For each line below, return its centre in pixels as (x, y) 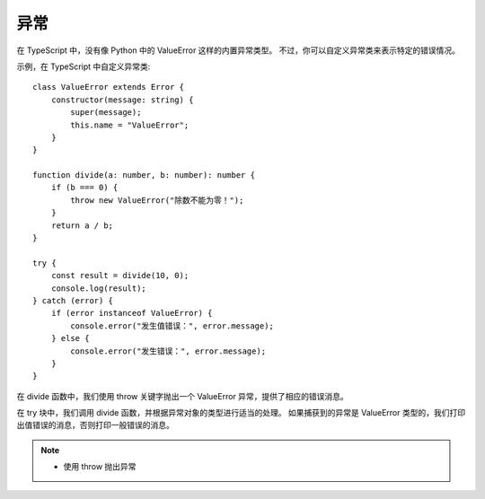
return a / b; (82, 225)
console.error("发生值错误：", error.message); (172, 326)
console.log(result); (99, 288)
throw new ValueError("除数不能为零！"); (157, 200)
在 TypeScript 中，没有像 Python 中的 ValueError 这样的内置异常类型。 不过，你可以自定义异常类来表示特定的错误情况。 (238, 50)
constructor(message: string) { (122, 100)
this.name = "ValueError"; (130, 125)
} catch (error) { (73, 300)
